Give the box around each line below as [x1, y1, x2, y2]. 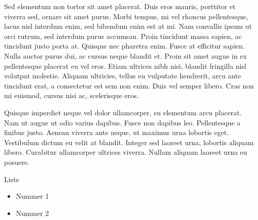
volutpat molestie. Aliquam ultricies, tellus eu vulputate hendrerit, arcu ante [4, 70, 241, 81]
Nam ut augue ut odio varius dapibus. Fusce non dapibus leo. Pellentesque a [4, 117, 241, 127]
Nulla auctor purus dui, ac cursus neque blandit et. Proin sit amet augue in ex [4, 50, 247, 61]
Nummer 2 [16, 207, 49, 218]
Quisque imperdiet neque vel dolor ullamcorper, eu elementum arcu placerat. [4, 107, 242, 117]
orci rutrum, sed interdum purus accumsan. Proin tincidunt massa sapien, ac [4, 30, 242, 41]
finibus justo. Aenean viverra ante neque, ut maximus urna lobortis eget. [4, 127, 229, 138]
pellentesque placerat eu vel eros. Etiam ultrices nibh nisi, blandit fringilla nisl [4, 60, 246, 71]
